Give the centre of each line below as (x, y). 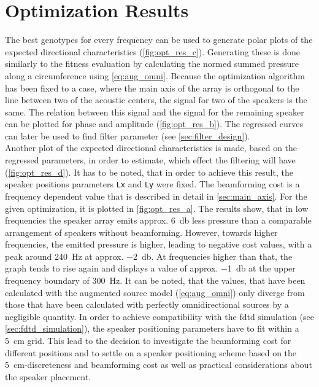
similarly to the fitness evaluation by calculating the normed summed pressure (152, 64)
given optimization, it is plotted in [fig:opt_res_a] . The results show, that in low (157, 208)
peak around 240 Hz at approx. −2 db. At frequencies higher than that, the (149, 256)
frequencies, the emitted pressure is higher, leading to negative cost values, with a (159, 244)
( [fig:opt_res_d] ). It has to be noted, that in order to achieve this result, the (149, 172)
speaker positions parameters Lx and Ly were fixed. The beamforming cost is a (152, 184)
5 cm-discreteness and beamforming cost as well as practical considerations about (159, 365)
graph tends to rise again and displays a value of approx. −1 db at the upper (150, 268)
